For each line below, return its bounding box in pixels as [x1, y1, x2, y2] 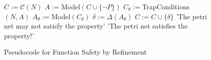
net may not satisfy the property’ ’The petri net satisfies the [4, 21, 188, 31]
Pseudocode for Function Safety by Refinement [4, 47, 147, 57]
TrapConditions [142, 1, 190, 11]
